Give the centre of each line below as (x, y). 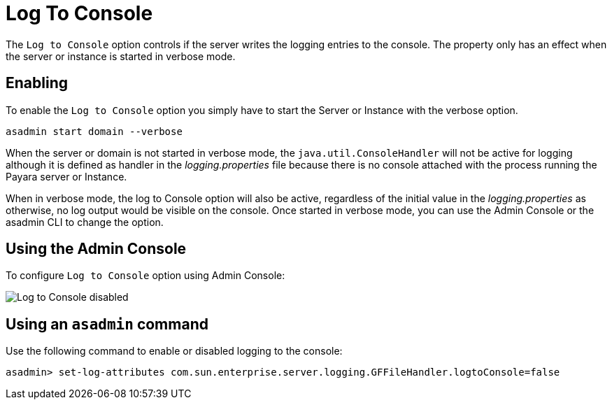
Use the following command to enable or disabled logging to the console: (174, 351)
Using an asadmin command (107, 324)
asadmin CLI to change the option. (85, 222)
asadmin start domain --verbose (94, 131)
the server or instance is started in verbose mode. (121, 56)
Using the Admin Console (96, 249)
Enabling (37, 83)
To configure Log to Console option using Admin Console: (145, 276)
